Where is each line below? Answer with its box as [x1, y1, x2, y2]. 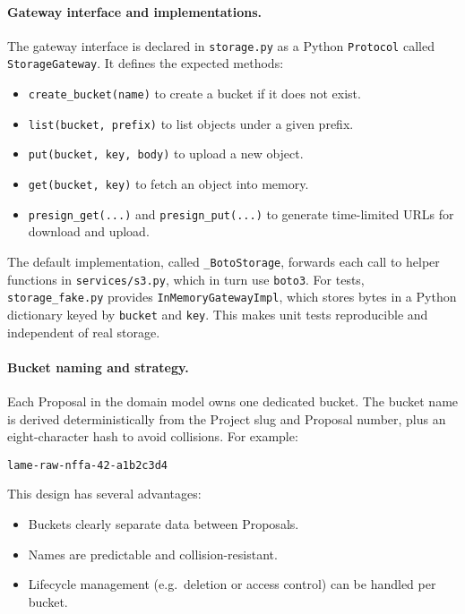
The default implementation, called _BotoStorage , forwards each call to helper [7, 252, 440, 270]
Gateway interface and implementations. [7, 2, 263, 21]
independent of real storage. [7, 322, 160, 341]
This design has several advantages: [7, 484, 202, 503]
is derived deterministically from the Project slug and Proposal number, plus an [7, 409, 446, 428]
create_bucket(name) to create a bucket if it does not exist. [28, 84, 361, 103]
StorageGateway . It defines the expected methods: [7, 54, 284, 72]
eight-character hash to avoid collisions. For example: [7, 427, 298, 446]
